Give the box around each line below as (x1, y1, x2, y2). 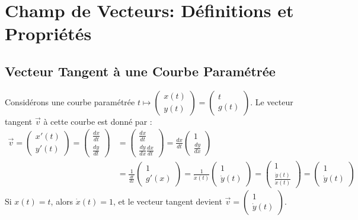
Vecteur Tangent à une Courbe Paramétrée (5, 62, 276, 80)
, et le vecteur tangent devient (113, 195, 222, 207)
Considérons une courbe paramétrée (5, 95, 135, 108)
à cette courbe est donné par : (43, 115, 152, 127)
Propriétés (5, 21, 92, 46)
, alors (50, 195, 73, 207)
